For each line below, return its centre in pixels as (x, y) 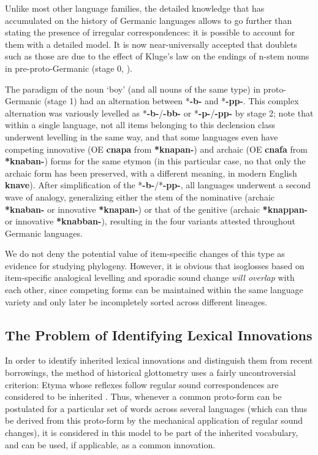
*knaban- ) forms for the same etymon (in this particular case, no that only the (155, 161)
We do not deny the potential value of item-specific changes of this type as (145, 254)
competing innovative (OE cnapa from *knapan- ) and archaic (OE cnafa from (156, 149)
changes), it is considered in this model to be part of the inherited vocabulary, (152, 433)
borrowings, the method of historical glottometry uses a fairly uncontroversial (150, 373)
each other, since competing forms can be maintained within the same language (154, 290)
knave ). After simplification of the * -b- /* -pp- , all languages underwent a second (158, 185)
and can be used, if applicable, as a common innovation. (110, 444)
